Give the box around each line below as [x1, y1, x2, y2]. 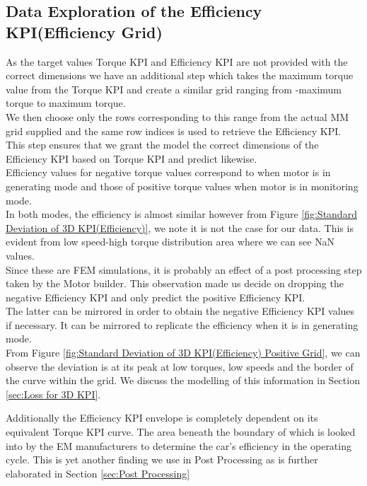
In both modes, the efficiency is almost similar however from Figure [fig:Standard [6, 207, 357, 221]
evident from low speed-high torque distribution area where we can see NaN [6, 234, 335, 249]
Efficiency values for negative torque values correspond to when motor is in [6, 165, 331, 180]
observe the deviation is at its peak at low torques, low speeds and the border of [6, 359, 354, 374]
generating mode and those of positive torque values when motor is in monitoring [6, 178, 359, 193]
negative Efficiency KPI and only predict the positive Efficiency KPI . [6, 289, 305, 304]
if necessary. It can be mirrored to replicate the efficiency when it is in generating [6, 317, 359, 332]
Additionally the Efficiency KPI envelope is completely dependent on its [6, 410, 318, 425]
